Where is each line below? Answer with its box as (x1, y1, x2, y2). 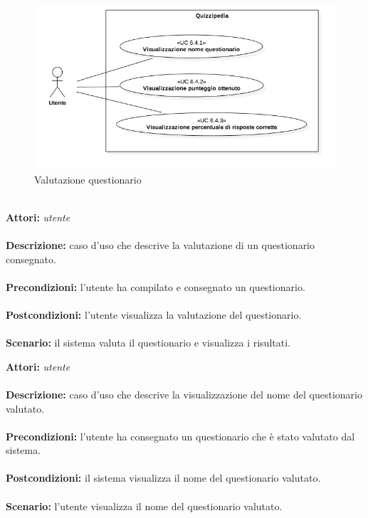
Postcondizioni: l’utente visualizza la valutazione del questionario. (6, 307, 302, 322)
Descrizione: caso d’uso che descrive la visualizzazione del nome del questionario (6, 386, 362, 401)
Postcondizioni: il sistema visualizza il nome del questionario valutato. (6, 470, 321, 485)
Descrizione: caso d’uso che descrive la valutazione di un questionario (6, 237, 315, 252)
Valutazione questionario (34, 171, 142, 186)
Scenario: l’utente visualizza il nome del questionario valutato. (6, 498, 283, 513)
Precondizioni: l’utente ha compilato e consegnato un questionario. (6, 279, 305, 294)
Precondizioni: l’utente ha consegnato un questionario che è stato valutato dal (6, 428, 355, 443)
